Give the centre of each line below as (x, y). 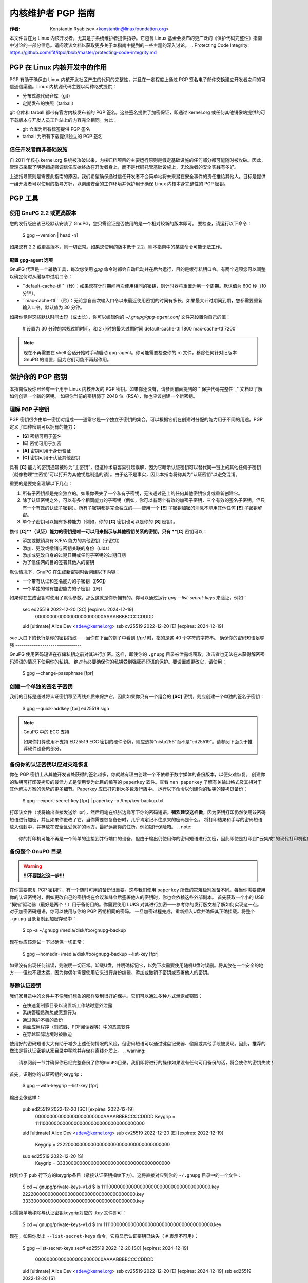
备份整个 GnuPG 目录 (35, 851)
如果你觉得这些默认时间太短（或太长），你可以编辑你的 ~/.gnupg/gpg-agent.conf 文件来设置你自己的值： (120, 317)
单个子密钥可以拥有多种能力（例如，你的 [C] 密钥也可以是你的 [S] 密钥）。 (100, 522)
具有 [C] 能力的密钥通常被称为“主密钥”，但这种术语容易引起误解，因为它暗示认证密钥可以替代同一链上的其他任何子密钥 (135, 467)
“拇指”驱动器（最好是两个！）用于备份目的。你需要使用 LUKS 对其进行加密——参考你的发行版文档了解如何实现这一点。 (136, 904)
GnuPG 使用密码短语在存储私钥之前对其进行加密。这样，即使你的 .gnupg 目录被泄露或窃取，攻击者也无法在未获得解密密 (137, 654)
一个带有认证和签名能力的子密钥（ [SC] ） (65, 581)
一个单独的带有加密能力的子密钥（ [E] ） (64, 588)
